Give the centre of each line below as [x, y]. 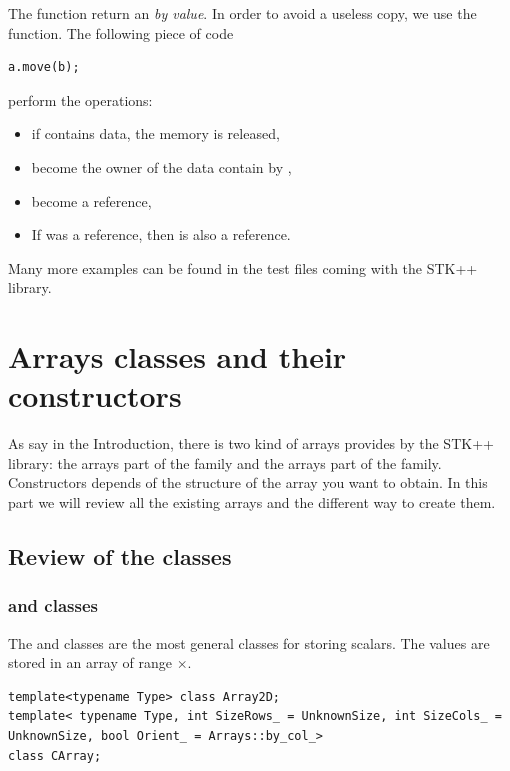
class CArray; [55, 755]
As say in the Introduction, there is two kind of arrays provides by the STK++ [251, 443]
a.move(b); [44, 67]
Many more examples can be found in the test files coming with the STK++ [243, 267]
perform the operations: [80, 99]
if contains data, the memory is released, [155, 133]
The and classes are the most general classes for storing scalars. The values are [249, 642]
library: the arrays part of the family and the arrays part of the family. [225, 462]
